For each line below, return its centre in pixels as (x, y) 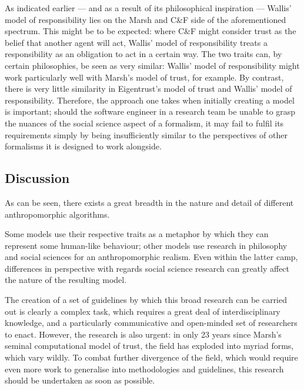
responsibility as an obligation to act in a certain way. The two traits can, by (143, 54)
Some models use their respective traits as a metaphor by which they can (137, 234)
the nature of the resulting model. (66, 280)
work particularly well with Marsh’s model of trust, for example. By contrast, (144, 77)
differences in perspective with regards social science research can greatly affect (147, 268)
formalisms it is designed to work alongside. (83, 146)
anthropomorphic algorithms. (57, 214)
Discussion (37, 178)
